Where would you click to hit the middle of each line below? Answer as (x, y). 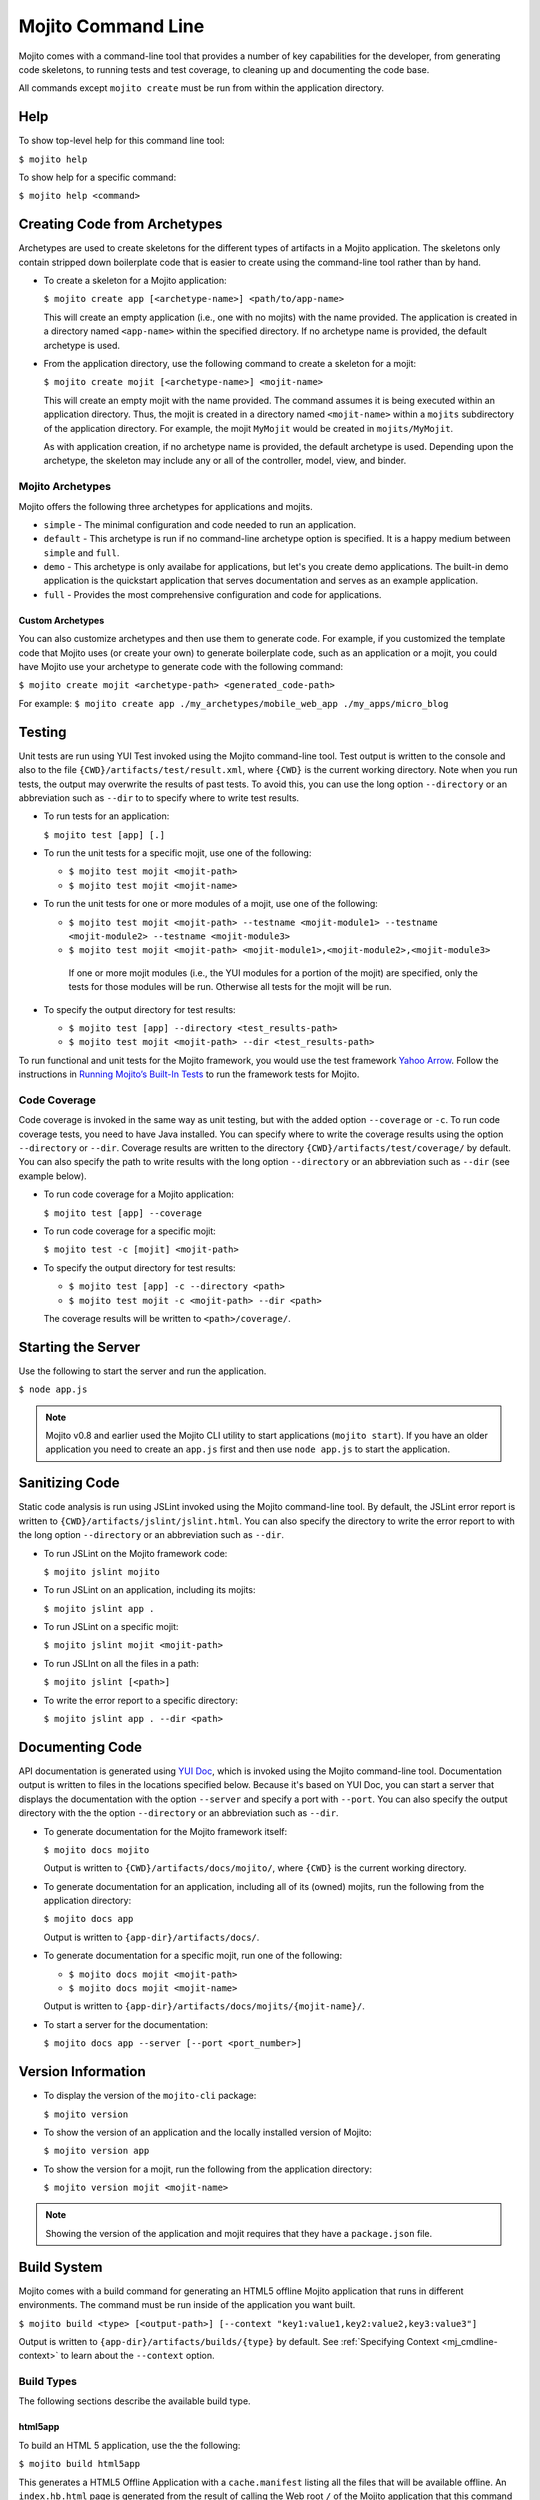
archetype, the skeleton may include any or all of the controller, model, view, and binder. (225, 461)
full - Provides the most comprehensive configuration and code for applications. (212, 594)
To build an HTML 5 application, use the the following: (129, 2445)
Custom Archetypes (61, 620)
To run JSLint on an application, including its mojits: (149, 1590)
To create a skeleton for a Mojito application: (135, 281)
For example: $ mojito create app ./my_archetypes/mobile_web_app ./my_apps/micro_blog (233, 703)
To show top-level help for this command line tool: (121, 141)
